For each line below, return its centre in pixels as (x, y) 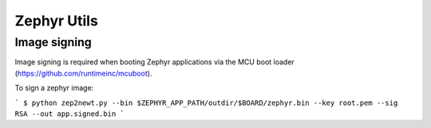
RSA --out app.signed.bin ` (70, 114)
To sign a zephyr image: (54, 88)
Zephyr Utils (57, 21)
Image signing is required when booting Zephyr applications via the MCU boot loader (154, 62)
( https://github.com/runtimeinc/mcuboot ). (83, 73)
